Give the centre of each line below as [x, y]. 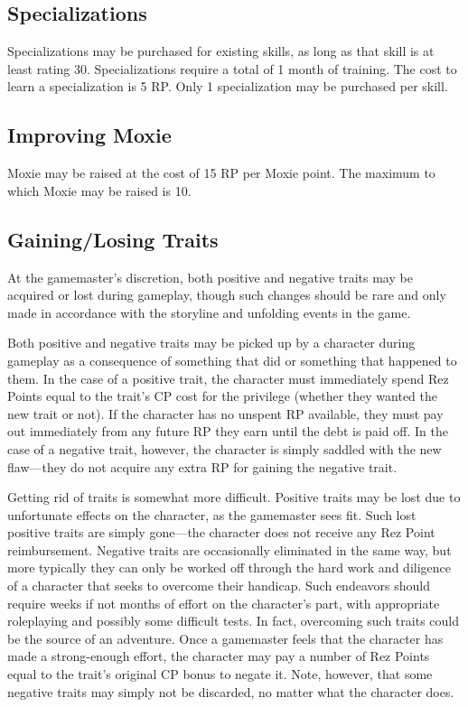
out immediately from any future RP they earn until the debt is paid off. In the [228, 431]
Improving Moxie [89, 135]
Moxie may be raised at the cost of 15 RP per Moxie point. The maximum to [221, 173]
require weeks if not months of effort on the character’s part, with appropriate [224, 603]
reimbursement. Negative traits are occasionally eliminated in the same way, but [229, 549]
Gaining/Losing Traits [113, 239]
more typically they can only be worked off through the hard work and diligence [229, 567]
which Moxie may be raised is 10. [99, 190]
